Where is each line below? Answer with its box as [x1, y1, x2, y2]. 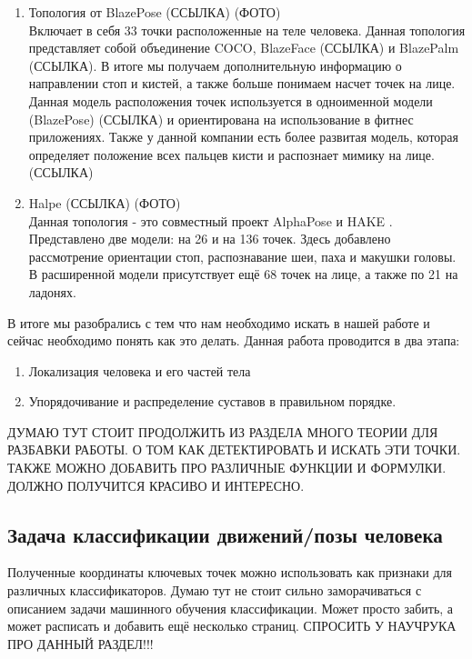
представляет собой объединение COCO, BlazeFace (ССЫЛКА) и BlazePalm [28, 38, 459, 57]
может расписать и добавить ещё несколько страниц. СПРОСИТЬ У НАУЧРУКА [7, 616, 457, 635]
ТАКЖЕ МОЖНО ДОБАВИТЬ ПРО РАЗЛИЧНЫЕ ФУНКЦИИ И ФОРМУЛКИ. [7, 458, 447, 477]
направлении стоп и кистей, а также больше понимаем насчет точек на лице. [28, 74, 456, 93]
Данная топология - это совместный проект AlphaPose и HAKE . [28, 211, 393, 230]
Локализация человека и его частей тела [28, 361, 251, 380]
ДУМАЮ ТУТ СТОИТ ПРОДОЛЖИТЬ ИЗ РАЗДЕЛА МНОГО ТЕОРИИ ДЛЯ [7, 422, 438, 441]
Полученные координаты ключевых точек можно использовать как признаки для [7, 563, 453, 582]
